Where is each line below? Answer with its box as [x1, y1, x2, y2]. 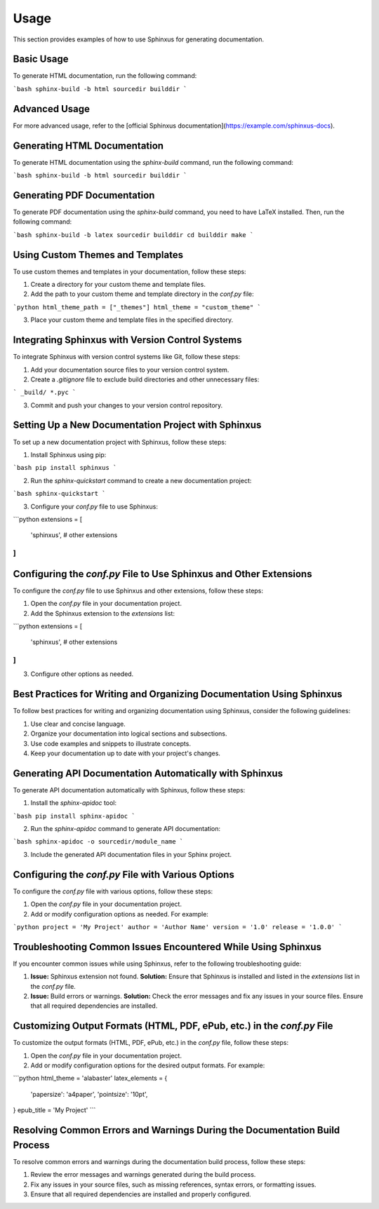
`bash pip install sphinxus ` [13, 464, 117, 472]
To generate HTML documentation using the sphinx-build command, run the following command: [13, 158, 294, 166]
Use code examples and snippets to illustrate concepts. [30, 739, 191, 748]
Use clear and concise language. [30, 720, 126, 728]
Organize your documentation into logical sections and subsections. [30, 729, 227, 738]
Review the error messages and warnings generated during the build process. [30, 1170, 256, 1179]
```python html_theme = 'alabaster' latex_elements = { [13, 1074, 168, 1083]
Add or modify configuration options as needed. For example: [30, 910, 208, 918]
